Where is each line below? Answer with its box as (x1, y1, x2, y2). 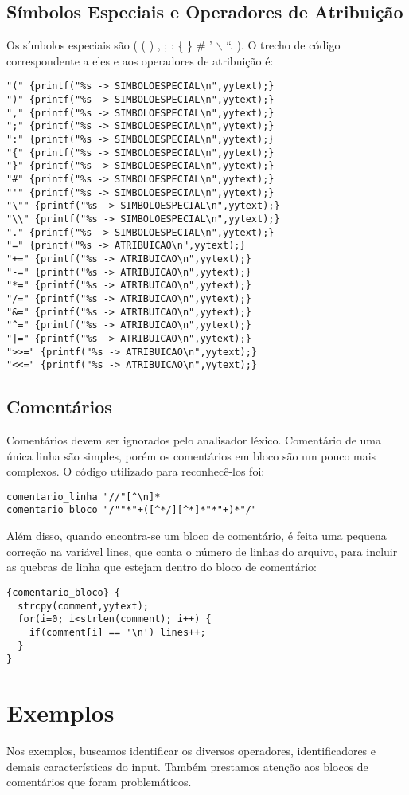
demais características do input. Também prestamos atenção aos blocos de (6, 758, 368, 774)
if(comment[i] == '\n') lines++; (29, 626, 206, 638)
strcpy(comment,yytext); (18, 600, 149, 612)
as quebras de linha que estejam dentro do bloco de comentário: (6, 558, 317, 575)
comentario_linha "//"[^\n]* (6, 491, 161, 503)
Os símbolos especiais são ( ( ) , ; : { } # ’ (6, 37, 212, 53)
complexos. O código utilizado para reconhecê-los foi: (6, 463, 265, 480)
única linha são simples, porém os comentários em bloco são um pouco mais (6, 447, 376, 464)
